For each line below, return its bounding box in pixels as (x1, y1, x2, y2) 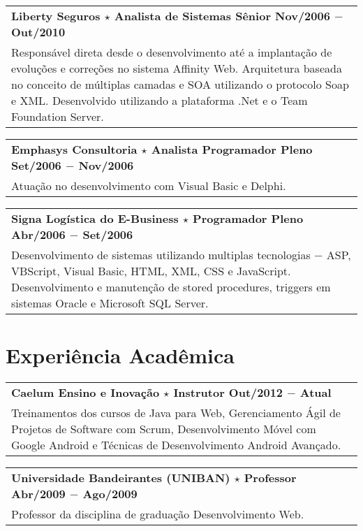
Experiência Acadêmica (6, 341, 235, 370)
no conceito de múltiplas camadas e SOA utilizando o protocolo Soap (11, 76, 349, 92)
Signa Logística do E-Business (11, 210, 179, 226)
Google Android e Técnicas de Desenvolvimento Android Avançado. (11, 437, 341, 453)
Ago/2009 (82, 486, 138, 502)
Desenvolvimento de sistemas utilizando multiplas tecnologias (11, 247, 311, 263)
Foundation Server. (11, 108, 104, 124)
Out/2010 (11, 24, 66, 40)
